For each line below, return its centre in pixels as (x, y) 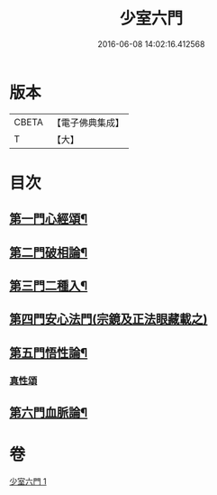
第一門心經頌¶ (49, 219)
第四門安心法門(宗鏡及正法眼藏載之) (108, 320)
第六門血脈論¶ (49, 412)
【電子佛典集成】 (88, 123)
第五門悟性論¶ (49, 353)
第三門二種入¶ (49, 286)
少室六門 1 (28, 481)
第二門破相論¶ (49, 252)
